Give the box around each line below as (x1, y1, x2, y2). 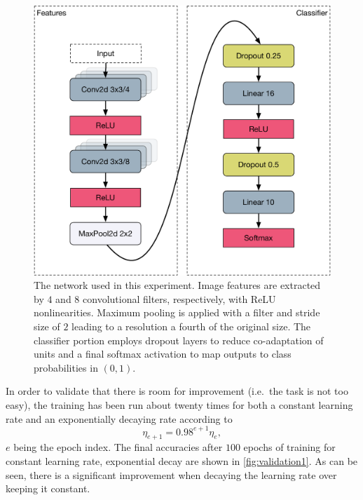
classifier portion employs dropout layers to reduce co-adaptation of (34, 332, 324, 347)
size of (34, 319, 60, 334)
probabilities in (34, 360, 98, 374)
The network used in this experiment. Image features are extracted (34, 278, 321, 292)
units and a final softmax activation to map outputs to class (34, 346, 292, 361)
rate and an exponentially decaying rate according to (6, 411, 233, 426)
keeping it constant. (6, 481, 90, 496)
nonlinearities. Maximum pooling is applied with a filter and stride (34, 305, 320, 320)
